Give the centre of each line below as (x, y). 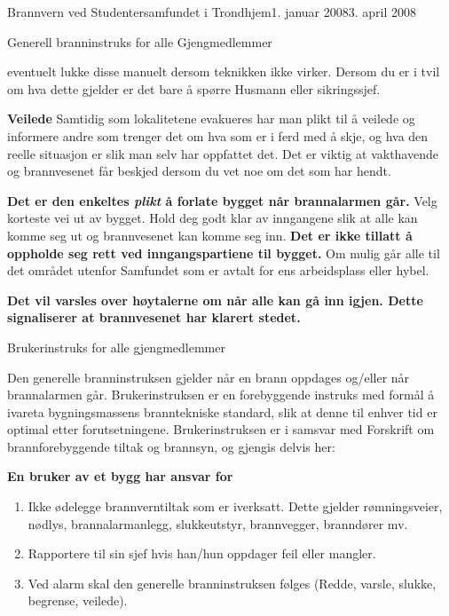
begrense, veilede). (78, 600)
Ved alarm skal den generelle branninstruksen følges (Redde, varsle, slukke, (232, 583)
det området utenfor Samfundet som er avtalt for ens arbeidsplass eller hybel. (218, 270)
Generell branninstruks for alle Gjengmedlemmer (140, 41)
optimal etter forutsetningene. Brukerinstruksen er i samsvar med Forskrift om (221, 429)
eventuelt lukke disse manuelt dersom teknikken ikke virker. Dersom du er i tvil (224, 71)
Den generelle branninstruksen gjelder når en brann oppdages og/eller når (209, 377)
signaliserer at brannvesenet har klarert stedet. (154, 317)
